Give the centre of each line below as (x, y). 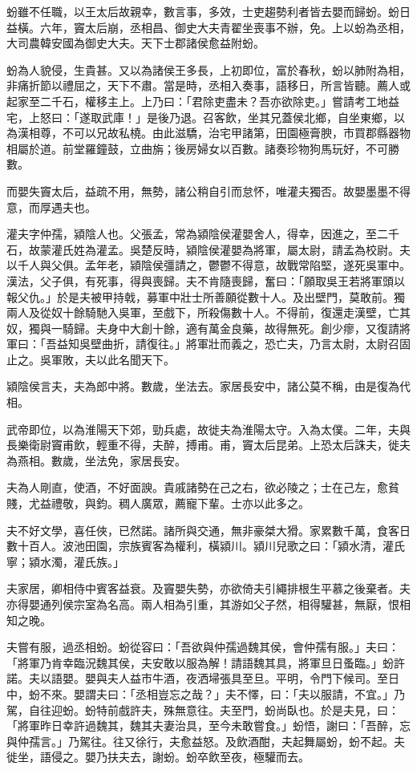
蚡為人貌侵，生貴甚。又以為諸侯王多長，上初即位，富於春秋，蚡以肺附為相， (208, 69)
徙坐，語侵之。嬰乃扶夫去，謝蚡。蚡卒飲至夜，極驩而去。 (158, 757)
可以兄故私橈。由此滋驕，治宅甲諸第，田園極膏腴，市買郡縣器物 (242, 133)
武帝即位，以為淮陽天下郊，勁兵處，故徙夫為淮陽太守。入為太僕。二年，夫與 (208, 429)
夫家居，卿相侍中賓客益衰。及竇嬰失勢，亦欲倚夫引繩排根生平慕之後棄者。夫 (208, 588)
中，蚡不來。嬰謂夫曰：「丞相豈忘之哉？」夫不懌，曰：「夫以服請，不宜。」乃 (206, 693)
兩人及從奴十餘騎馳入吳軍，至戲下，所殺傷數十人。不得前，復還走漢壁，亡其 (208, 312)
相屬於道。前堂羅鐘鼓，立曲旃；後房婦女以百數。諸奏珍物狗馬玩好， (186, 148)
